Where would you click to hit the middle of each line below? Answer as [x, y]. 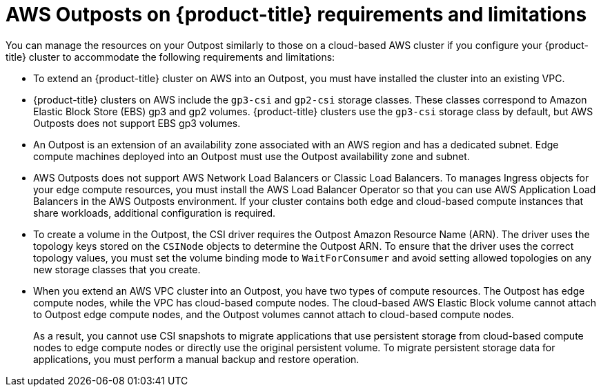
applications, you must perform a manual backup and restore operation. [196, 359]
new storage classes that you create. [117, 269]
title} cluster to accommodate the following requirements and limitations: [170, 57]
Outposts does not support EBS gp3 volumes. [137, 123]
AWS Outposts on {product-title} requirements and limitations [296, 14]
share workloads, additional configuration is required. [155, 213]
